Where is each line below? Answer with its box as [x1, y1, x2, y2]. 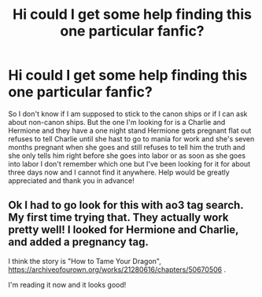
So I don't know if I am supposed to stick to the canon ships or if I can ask [8, 108, 248, 119]
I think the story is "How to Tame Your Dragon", [8, 256, 161, 266]
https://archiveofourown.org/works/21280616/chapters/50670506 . [8, 265, 227, 274]
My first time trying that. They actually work [8, 211, 229, 225]
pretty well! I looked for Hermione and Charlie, [8, 223, 239, 236]
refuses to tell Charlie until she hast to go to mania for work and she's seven [8, 134, 255, 143]
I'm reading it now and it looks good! [8, 280, 127, 289]
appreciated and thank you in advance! [8, 175, 135, 185]
